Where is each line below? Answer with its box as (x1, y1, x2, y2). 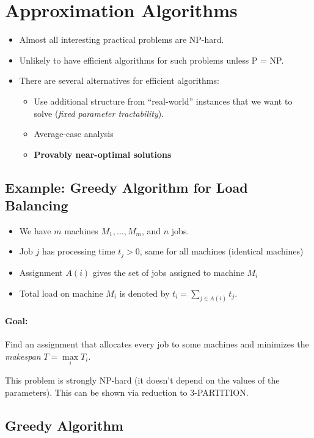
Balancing (5, 196, 68, 215)
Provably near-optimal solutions (34, 147, 172, 160)
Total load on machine (19, 286, 103, 299)
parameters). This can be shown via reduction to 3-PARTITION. (5, 385, 249, 398)
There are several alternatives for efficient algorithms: (19, 74, 219, 87)
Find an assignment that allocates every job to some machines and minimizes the (5, 338, 309, 351)
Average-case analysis (34, 127, 114, 140)
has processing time (42, 245, 115, 258)
